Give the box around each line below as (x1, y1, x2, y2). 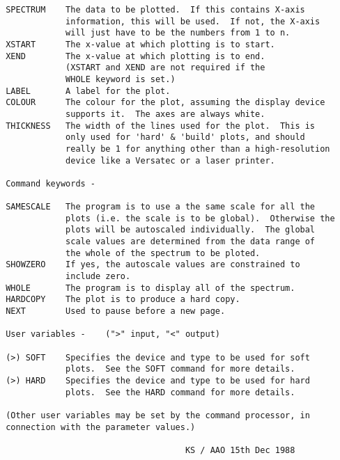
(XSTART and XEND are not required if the (65, 63, 265, 73)
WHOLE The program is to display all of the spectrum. (6, 283, 295, 293)
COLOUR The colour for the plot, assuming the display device (6, 97, 325, 108)
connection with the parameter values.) (6, 422, 196, 432)
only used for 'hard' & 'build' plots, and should (65, 132, 305, 143)
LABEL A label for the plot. (6, 86, 171, 96)
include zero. (65, 271, 131, 282)
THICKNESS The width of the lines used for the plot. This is (6, 120, 316, 131)
